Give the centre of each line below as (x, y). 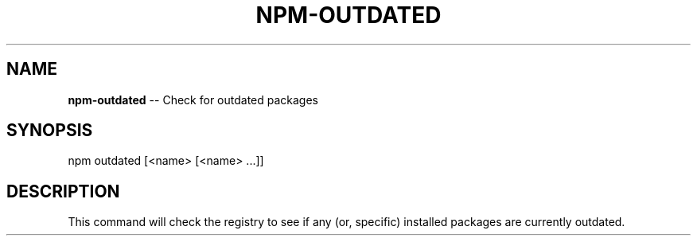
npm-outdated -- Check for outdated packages (193, 100)
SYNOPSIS (50, 131)
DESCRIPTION (63, 191)
